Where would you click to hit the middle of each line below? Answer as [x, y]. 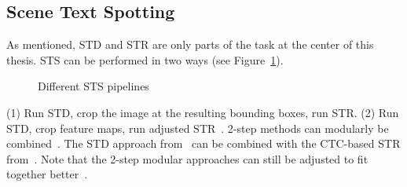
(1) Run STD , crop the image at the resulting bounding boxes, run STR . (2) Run [203, 112]
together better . [47, 174]
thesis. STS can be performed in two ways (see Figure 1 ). [145, 59]
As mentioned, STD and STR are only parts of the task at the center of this [190, 44]
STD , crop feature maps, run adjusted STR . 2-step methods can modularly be [198, 128]
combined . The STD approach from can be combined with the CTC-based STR [203, 143]
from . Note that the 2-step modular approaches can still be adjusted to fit [187, 158]
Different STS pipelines [93, 86]
